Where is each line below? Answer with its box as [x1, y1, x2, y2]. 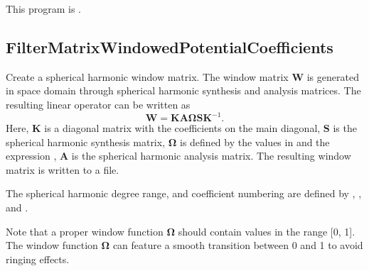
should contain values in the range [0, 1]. [178, 223, 355, 238]
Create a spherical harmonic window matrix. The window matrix [6, 69, 289, 84]
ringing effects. [6, 251, 70, 266]
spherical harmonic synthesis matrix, [6, 134, 166, 149]
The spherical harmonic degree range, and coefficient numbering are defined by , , [6, 186, 362, 201]
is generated [306, 69, 359, 84]
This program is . [6, 1, 82, 16]
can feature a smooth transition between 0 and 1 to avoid [112, 238, 363, 253]
